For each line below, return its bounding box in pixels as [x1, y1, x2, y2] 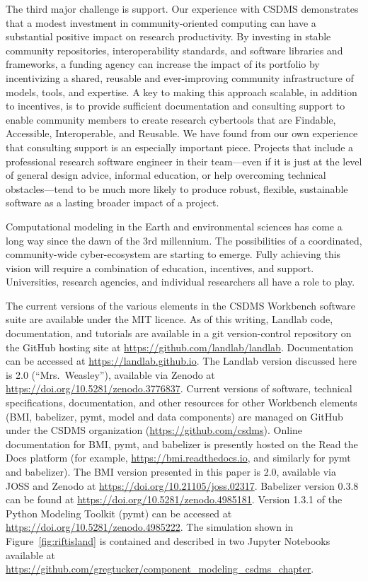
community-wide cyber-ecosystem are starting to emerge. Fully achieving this [6, 247, 341, 262]
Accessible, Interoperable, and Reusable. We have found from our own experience [6, 126, 358, 141]
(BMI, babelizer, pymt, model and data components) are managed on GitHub [6, 409, 343, 423]
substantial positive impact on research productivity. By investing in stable [6, 29, 331, 44]
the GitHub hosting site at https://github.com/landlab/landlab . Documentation [6, 339, 354, 354]
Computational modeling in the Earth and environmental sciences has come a [6, 218, 343, 233]
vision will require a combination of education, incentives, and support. [6, 260, 314, 275]
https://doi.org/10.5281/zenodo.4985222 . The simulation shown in [6, 520, 294, 534]
